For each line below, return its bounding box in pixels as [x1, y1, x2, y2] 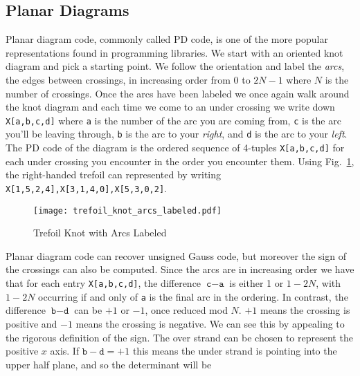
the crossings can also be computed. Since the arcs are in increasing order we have [6, 262, 354, 276]
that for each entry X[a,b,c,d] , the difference [6, 276, 201, 290]
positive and [6, 316, 57, 330]
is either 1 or [229, 276, 284, 290]
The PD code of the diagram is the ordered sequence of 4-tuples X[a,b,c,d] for [6, 140, 345, 155]
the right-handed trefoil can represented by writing [6, 167, 222, 182]
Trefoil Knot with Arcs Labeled [33, 225, 167, 240]
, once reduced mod [145, 303, 228, 317]
